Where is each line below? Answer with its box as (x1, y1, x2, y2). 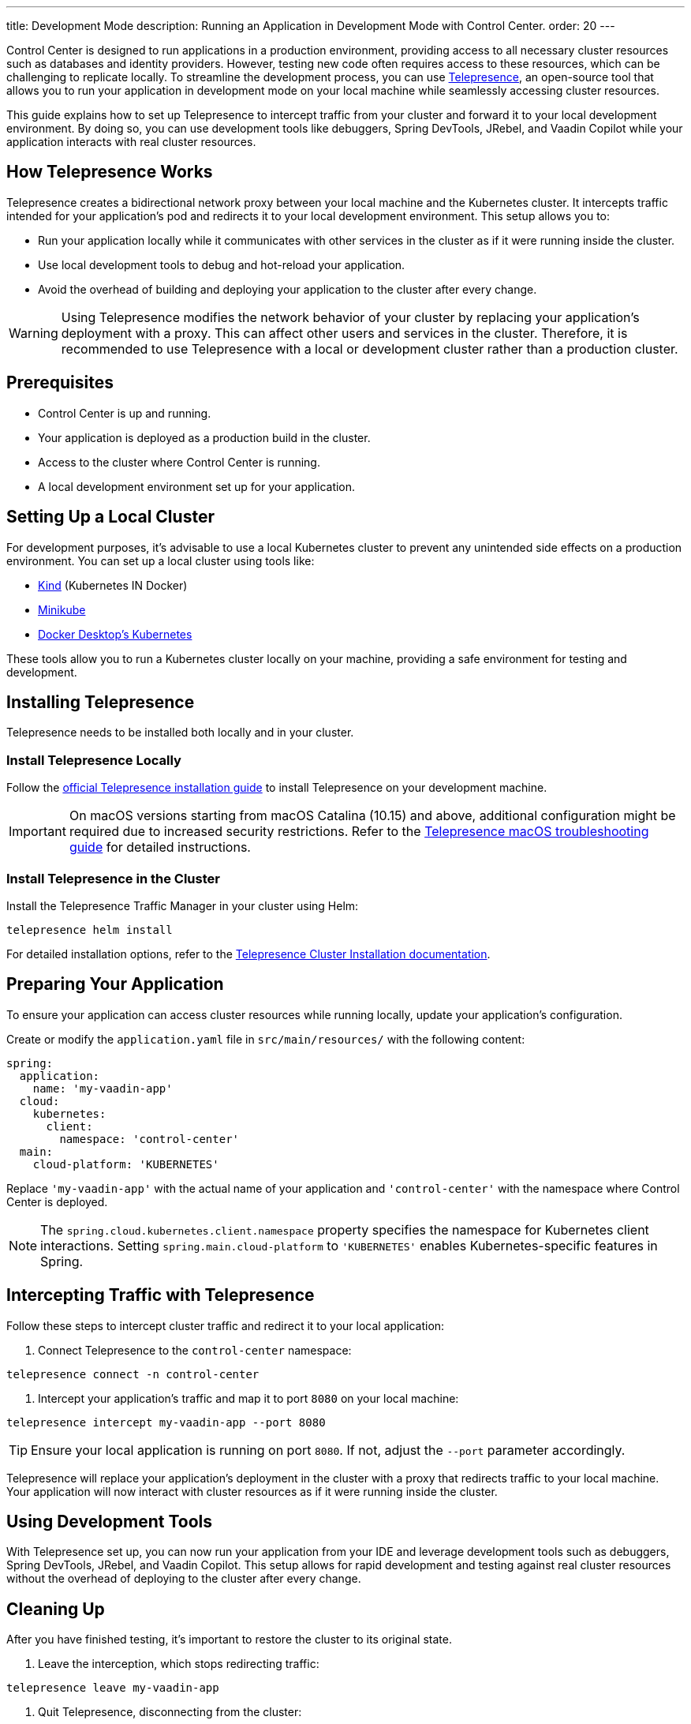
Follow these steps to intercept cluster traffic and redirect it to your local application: (6, 1318, 445, 1332)
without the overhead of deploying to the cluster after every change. (6, 1572, 361, 1586)
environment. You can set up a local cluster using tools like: (6, 553, 315, 568)
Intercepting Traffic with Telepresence (6, 1285, 315, 1306)
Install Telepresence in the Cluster (6, 870, 220, 886)
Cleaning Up (6, 1598, 105, 1619)
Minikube (38, 602, 86, 617)
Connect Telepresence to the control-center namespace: (38, 1343, 352, 1357)
